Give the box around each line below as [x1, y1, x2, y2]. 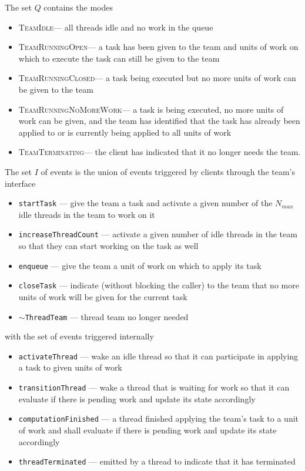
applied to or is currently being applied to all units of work [18, 126, 232, 138]
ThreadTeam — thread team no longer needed [25, 310, 189, 322]
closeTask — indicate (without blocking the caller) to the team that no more [18, 279, 299, 291]
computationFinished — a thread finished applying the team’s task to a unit [18, 412, 299, 425]
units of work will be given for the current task [18, 290, 187, 302]
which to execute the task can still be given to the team [18, 52, 220, 64]
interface [5, 177, 36, 189]
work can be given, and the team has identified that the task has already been [18, 115, 300, 127]
